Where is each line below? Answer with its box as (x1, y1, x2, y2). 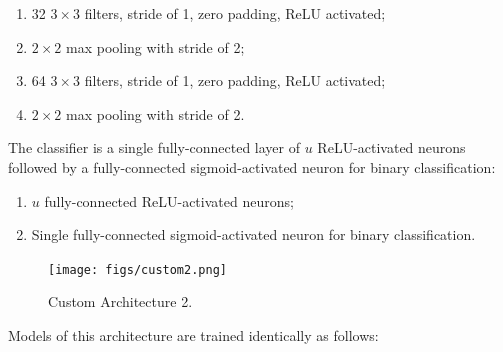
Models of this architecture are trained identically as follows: (8, 325, 379, 345)
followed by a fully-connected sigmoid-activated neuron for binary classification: (8, 156, 496, 177)
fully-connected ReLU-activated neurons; (44, 190, 294, 211)
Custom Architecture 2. (48, 291, 193, 312)
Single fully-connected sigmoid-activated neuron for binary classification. (31, 224, 476, 245)
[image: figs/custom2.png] (48, 262, 227, 277)
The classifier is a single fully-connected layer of (8, 137, 301, 158)
